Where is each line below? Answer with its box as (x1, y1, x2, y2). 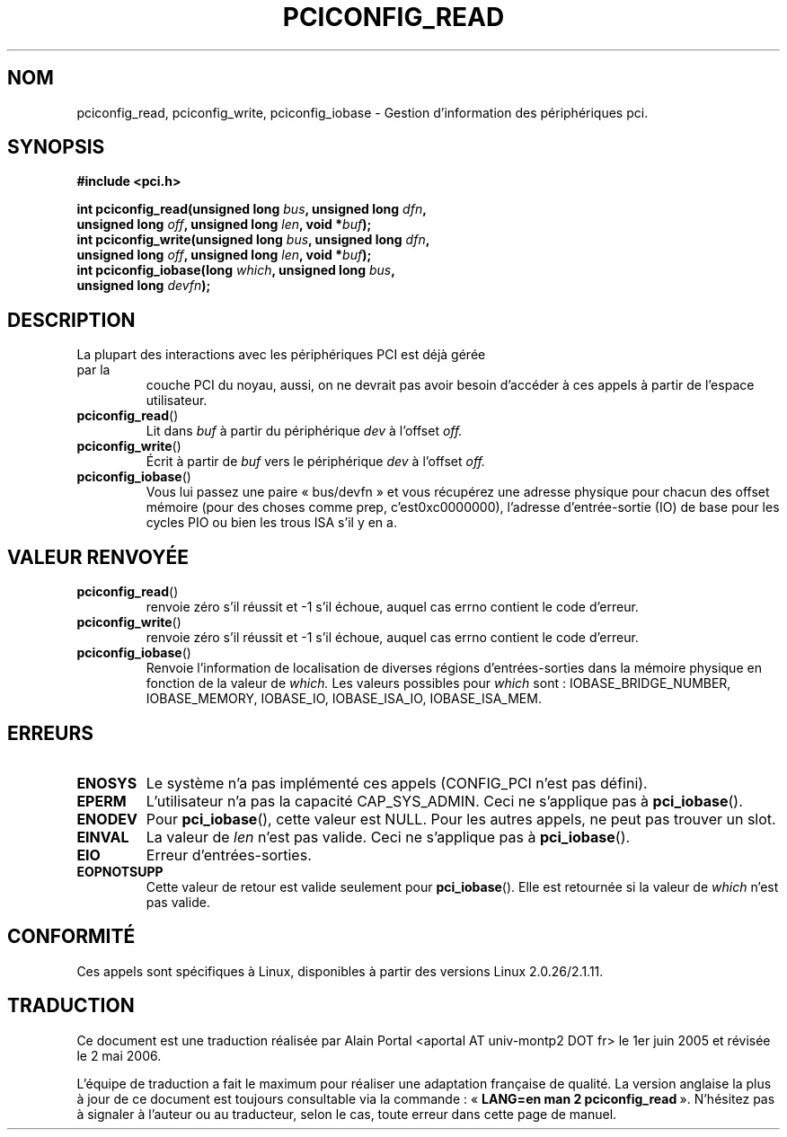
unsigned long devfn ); (76, 278, 211, 294)
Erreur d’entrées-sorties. (146, 845, 312, 864)
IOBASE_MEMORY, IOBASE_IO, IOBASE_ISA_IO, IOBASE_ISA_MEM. (146, 691, 542, 707)
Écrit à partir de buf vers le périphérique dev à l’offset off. (146, 454, 486, 470)
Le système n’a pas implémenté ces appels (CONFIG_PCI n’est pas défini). (146, 773, 648, 792)
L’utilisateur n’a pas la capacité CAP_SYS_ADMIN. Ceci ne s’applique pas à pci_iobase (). (146, 791, 743, 810)
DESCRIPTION (7, 308, 136, 331)
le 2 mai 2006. (76, 1047, 162, 1063)
